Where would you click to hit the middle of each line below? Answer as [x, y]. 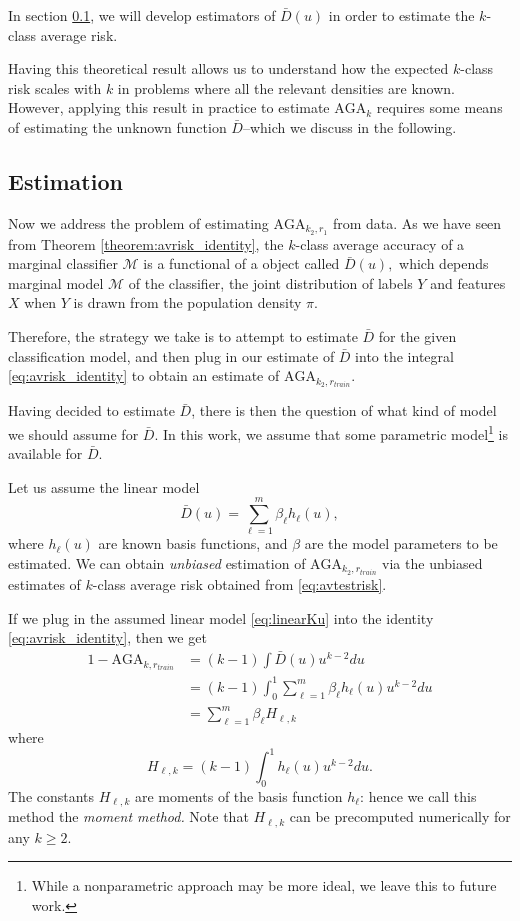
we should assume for [73, 433]
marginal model [56, 282]
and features [468, 282]
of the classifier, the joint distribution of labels [270, 282]
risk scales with [55, 87]
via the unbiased [432, 563]
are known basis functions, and [193, 543]
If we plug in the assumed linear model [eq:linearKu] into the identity [221, 617]
